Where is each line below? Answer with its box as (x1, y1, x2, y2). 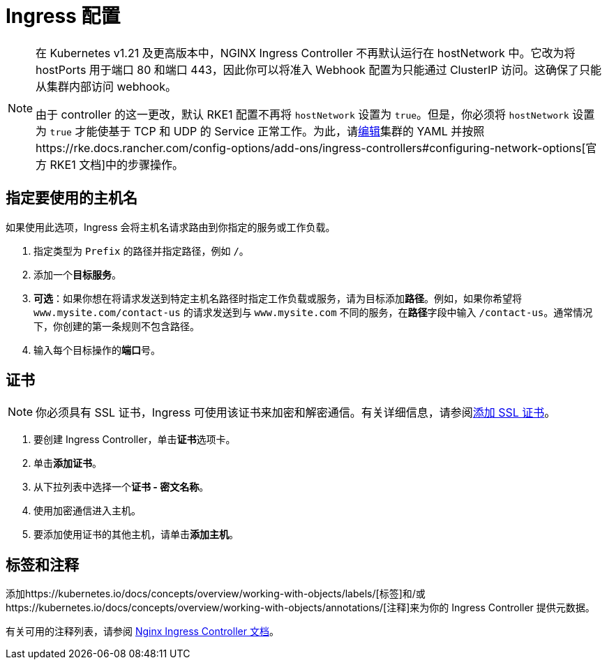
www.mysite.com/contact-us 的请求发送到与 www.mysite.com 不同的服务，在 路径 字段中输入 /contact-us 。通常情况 (33, 306, 593, 318)
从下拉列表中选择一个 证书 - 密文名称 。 (33, 481, 209, 493)
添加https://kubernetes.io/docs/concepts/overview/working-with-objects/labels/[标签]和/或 (6, 588, 426, 600)
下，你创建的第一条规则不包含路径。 (33, 320, 200, 332)
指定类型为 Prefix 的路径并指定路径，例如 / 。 (33, 244, 249, 257)
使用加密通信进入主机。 (33, 505, 141, 517)
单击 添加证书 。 (33, 457, 102, 470)
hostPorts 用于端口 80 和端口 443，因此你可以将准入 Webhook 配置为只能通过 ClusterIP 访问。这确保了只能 (36, 62, 602, 77)
